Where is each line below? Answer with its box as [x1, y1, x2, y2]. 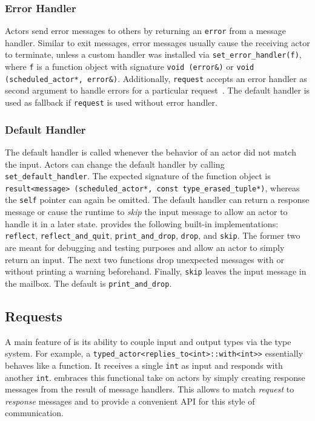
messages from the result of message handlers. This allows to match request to [5, 383, 294, 395]
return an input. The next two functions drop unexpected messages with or [5, 253, 284, 265]
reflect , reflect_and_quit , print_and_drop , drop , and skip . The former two [5, 229, 300, 242]
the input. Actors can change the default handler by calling [5, 157, 225, 170]
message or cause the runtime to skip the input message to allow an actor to [5, 205, 288, 218]
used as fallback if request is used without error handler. [5, 96, 217, 109]
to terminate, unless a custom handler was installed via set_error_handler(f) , [5, 48, 302, 61]
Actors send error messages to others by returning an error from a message [5, 24, 287, 37]
